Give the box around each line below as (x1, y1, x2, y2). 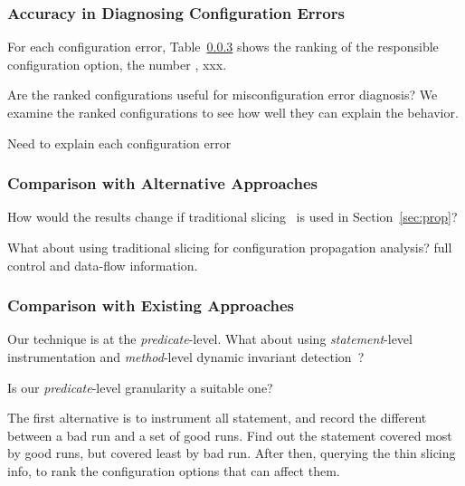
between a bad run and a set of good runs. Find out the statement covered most (7, 425, 452, 444)
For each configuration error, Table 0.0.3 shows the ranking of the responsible (7, 37, 439, 56)
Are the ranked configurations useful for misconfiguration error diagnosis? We (7, 85, 438, 104)
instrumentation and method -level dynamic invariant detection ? (7, 348, 365, 366)
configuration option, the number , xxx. (7, 54, 227, 73)
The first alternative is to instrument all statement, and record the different (7, 408, 427, 427)
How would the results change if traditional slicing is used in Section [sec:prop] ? (7, 207, 458, 226)
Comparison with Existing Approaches (7, 294, 295, 317)
